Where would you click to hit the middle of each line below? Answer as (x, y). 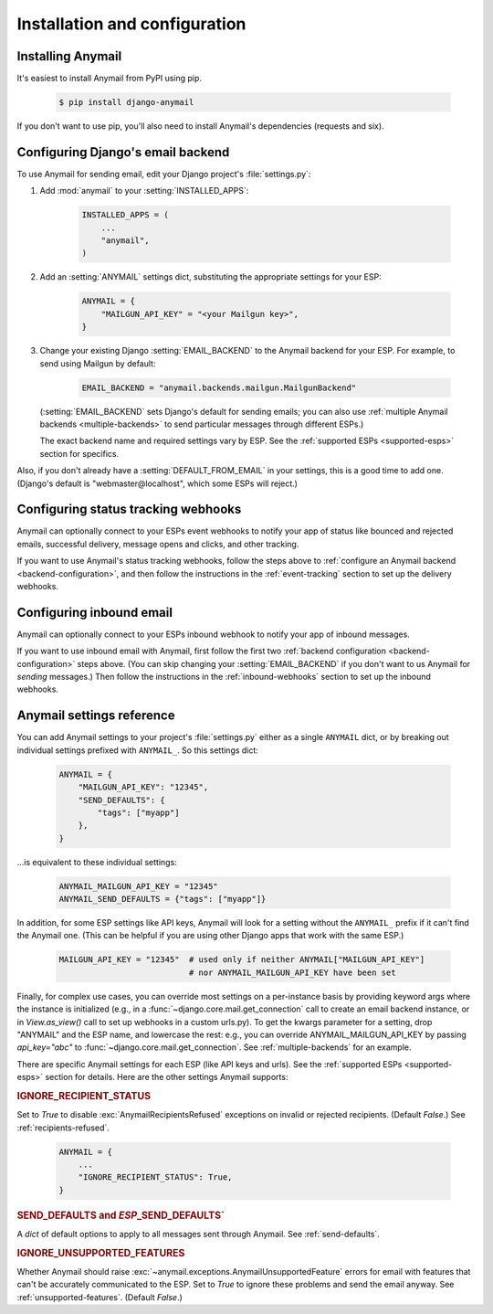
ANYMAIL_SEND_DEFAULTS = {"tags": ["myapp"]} (163, 899)
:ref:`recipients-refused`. (63, 1128)
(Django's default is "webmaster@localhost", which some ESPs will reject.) (157, 483)
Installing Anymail (69, 56)
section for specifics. (79, 453)
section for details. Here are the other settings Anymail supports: (167, 1077)
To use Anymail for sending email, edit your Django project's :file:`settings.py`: (164, 174)
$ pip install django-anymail (126, 102)
